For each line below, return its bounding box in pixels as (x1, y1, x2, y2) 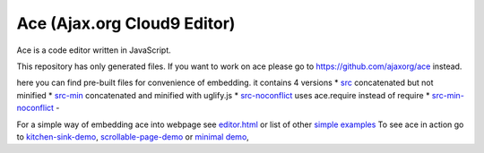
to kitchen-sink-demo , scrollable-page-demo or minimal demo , (16, 131, 250, 142)
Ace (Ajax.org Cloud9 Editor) (16, 13, 236, 33)
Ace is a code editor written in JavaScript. (16, 45, 172, 55)
